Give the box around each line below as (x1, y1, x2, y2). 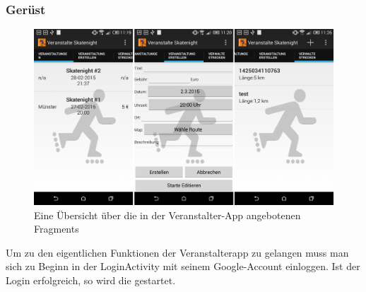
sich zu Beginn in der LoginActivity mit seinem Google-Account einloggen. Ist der (6, 259, 360, 274)
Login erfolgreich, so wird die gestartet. (6, 273, 176, 288)
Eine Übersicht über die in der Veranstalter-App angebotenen (34, 207, 301, 222)
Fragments (34, 221, 79, 236)
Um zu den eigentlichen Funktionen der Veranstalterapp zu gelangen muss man (6, 245, 349, 259)
